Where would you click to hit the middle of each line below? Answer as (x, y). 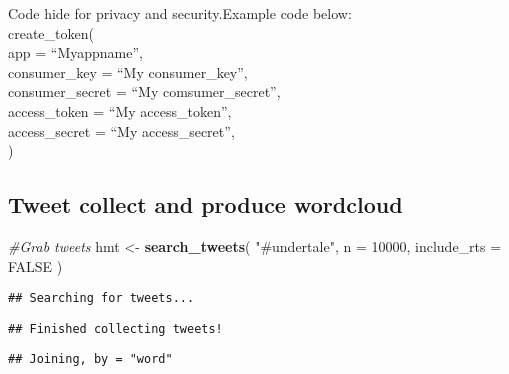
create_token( (51, 32)
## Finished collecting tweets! (115, 328)
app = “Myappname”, (75, 52)
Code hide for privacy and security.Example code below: (180, 13)
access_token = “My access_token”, (120, 110)
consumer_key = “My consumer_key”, (128, 71)
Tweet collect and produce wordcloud (205, 204)
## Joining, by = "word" (90, 359)
